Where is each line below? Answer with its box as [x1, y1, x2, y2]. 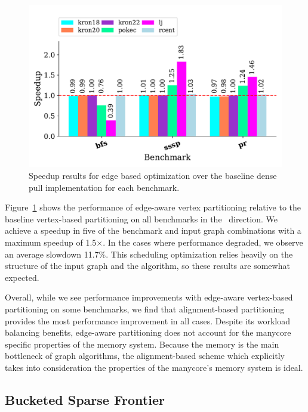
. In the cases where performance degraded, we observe [103, 236, 303, 249]
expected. [5, 271, 39, 283]
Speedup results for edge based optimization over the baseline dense [29, 169, 277, 182]
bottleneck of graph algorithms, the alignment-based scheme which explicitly [5, 349, 285, 362]
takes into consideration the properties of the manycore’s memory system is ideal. [5, 361, 303, 373]
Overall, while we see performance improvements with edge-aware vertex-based [5, 291, 293, 303]
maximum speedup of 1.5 [5, 236, 97, 249]
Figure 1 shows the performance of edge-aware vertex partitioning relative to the [5, 201, 301, 213]
